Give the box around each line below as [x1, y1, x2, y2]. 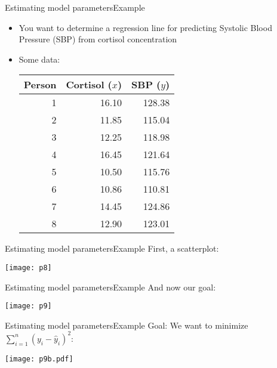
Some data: [19, 52, 60, 65]
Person [23, 78, 57, 92]
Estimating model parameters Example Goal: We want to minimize [5, 318, 248, 331]
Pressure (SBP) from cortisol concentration [19, 33, 177, 45]
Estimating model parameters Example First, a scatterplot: [5, 242, 219, 255]
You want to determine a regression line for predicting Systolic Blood [19, 21, 272, 33]
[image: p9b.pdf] [5, 354, 73, 363]
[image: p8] [5, 263, 52, 272]
